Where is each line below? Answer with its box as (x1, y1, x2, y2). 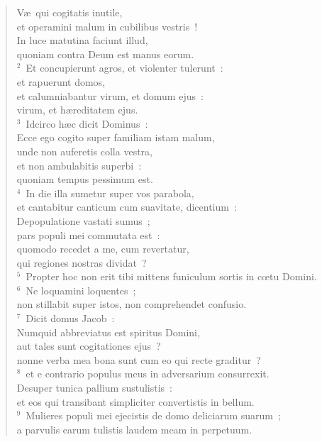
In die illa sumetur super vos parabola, (26, 185, 194, 200)
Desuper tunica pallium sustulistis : (16, 380, 172, 395)
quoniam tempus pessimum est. (16, 172, 153, 187)
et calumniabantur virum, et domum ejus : (16, 88, 204, 103)
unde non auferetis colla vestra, (16, 143, 152, 158)
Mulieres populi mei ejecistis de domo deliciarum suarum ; (26, 408, 281, 423)
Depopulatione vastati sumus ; (16, 213, 150, 228)
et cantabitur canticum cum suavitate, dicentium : (16, 199, 237, 214)
